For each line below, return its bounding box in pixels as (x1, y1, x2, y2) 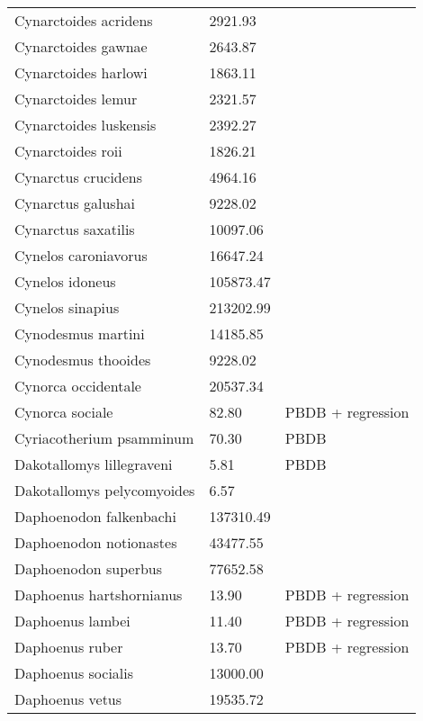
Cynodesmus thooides (14, 349, 151, 370)
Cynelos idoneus (14, 271, 116, 292)
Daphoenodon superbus (14, 558, 163, 579)
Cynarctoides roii (14, 140, 122, 161)
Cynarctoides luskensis (14, 114, 157, 135)
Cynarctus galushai (14, 193, 136, 213)
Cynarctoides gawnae (14, 36, 148, 57)
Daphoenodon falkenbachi (14, 506, 176, 527)
